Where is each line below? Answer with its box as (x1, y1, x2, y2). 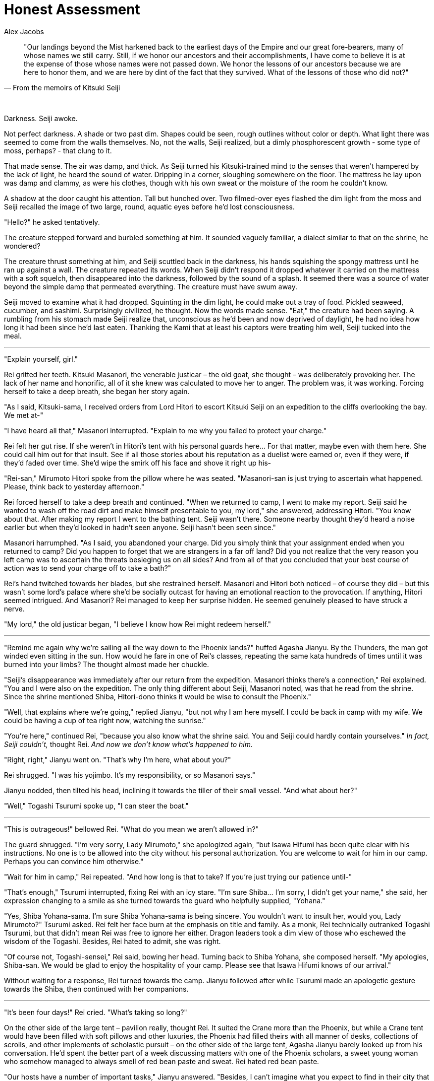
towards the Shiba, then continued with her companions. (4, 984, 189, 993)
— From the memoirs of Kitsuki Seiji (4, 83, 120, 92)
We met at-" (4, 410, 44, 419)
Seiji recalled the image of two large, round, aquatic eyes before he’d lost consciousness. (4, 202, 295, 211)
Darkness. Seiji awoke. (4, 114, 78, 123)
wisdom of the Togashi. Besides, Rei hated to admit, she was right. (4, 937, 221, 946)
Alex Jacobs (4, 27, 44, 36)
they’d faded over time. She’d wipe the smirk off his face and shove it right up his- (4, 458, 271, 467)
